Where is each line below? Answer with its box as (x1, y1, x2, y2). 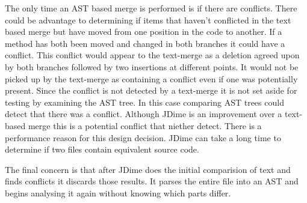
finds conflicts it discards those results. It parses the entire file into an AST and (5, 175, 299, 187)
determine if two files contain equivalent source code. (5, 143, 199, 156)
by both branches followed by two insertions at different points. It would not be (5, 60, 299, 73)
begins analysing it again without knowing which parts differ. (5, 186, 231, 199)
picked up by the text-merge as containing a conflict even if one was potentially (5, 72, 298, 85)
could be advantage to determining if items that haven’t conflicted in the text (5, 13, 291, 26)
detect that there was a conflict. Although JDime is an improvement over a (5, 108, 282, 120)
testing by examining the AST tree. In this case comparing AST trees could (5, 95, 284, 108)
